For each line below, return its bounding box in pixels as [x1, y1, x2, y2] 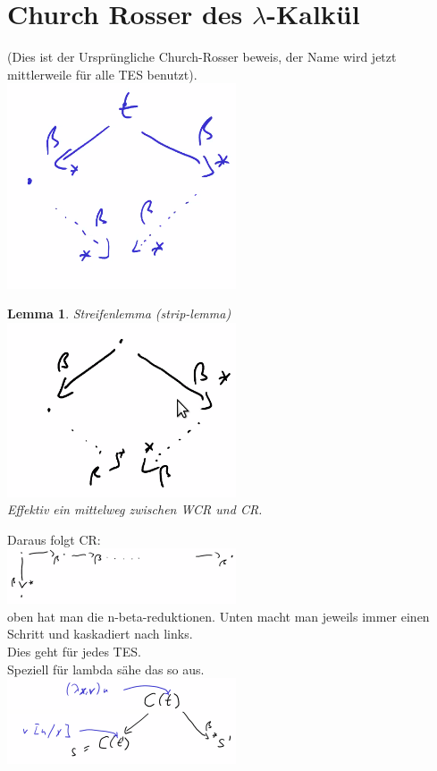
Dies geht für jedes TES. [7, 641, 141, 660]
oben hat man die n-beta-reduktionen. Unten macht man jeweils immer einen [7, 606, 430, 625]
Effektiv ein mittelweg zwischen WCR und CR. [7, 500, 263, 519]
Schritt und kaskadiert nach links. [7, 624, 193, 643]
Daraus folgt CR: [7, 530, 101, 548]
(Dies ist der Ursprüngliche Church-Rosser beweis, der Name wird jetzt [7, 47, 397, 66]
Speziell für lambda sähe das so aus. [7, 659, 205, 678]
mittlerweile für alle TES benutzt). [7, 64, 197, 83]
